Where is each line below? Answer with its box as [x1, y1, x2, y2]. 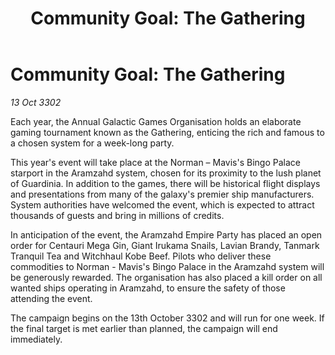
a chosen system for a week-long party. [10, 137, 175, 149]
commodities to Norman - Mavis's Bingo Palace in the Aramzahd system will [10, 260, 325, 272]
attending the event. [10, 292, 93, 304]
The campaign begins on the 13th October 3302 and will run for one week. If [10, 312, 325, 324]
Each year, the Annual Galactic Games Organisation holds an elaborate [10, 115, 302, 127]
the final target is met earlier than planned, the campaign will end [10, 322, 278, 334]
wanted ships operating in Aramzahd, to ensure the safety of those [10, 282, 286, 294]
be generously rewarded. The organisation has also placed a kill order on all [10, 271, 323, 283]
